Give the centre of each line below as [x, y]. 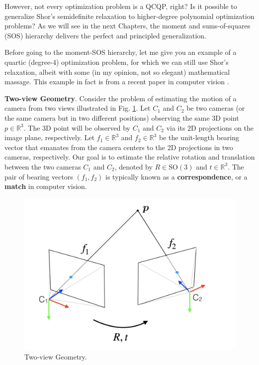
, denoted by [133, 166]
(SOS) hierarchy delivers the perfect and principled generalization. [105, 35]
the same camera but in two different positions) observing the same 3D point [122, 117]
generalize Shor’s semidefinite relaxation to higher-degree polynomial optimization [129, 16]
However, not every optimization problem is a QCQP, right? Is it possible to [121, 6]
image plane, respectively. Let [50, 137]
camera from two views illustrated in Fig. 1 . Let [78, 108]
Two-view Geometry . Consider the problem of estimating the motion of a [121, 98]
